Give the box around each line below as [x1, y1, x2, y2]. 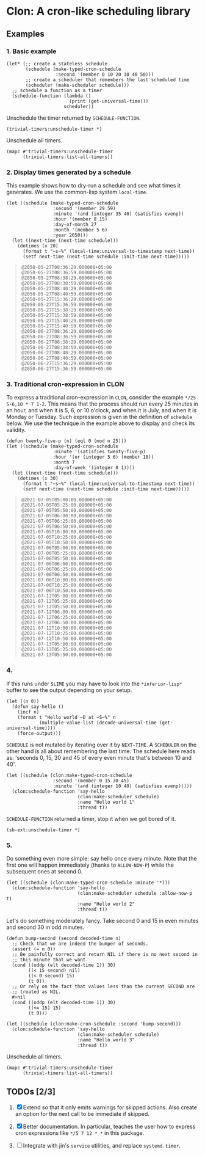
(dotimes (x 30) [17, 475, 59, 482]
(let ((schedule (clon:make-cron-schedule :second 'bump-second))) [6, 1021, 182, 1027]
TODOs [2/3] [6, 1087, 56, 1097]
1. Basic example [6, 47, 57, 56]
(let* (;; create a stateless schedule [6, 60, 108, 67]
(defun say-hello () [12, 704, 64, 710]
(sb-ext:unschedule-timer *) [6, 826, 81, 833]
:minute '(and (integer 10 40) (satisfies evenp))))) [52, 783, 192, 789]
